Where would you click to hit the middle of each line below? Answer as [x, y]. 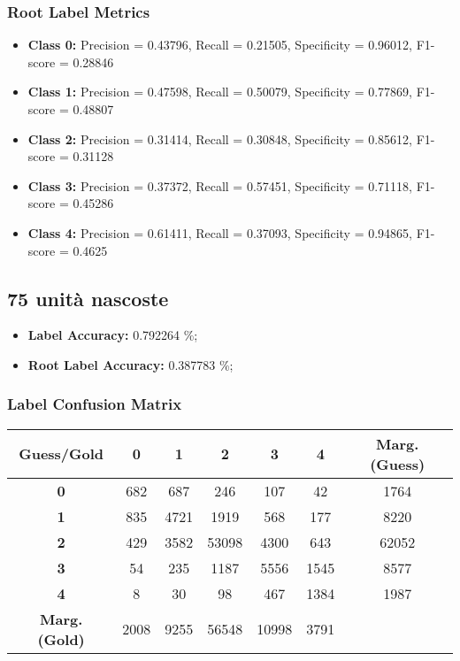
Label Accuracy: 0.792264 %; [113, 335]
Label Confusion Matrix [95, 404]
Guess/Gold [61, 454]
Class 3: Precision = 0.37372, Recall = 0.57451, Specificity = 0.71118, [220, 185]
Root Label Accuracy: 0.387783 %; [130, 364]
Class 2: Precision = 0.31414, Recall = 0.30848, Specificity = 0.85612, [220, 138]
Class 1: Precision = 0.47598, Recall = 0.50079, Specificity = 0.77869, [220, 92]
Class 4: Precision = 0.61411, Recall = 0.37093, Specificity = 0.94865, [220, 232]
